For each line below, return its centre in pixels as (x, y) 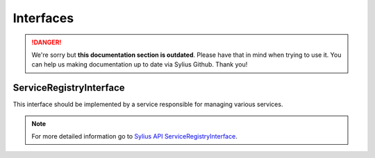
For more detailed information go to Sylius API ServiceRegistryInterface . (134, 137)
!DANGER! (47, 42)
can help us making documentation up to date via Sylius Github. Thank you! (140, 64)
